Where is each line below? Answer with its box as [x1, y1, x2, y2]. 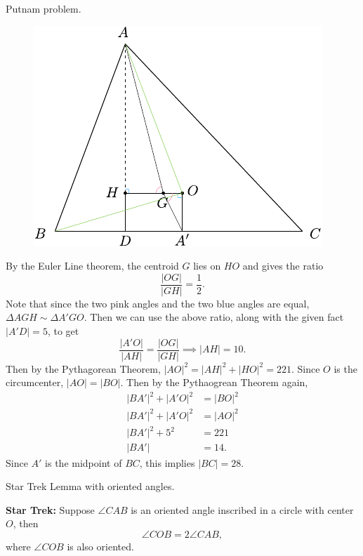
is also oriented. [67, 538, 134, 553]
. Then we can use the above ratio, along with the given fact [84, 310, 344, 324]
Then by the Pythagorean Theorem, [6, 361, 161, 376]
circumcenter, [6, 375, 64, 390]
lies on [193, 258, 221, 273]
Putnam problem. [6, 1, 81, 15]
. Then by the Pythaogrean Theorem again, [120, 375, 308, 390]
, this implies [139, 455, 195, 470]
